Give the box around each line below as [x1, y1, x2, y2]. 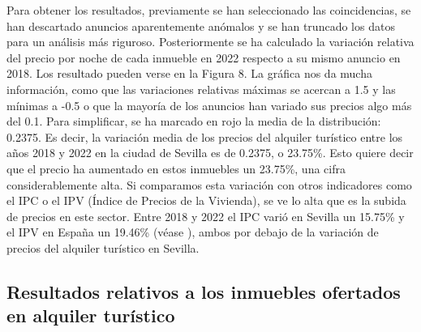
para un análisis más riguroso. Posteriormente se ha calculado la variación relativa [6, 33, 415, 50]
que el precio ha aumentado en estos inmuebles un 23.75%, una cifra [6, 160, 346, 177]
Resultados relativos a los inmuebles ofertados [6, 279, 401, 304]
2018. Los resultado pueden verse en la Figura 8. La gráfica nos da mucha [6, 65, 372, 82]
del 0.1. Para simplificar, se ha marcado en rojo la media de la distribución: [6, 113, 381, 130]
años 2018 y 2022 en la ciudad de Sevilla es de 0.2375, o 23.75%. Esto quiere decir [6, 144, 414, 161]
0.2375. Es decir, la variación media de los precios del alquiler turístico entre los [6, 128, 403, 145]
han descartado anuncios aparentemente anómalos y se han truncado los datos [6, 17, 395, 34]
